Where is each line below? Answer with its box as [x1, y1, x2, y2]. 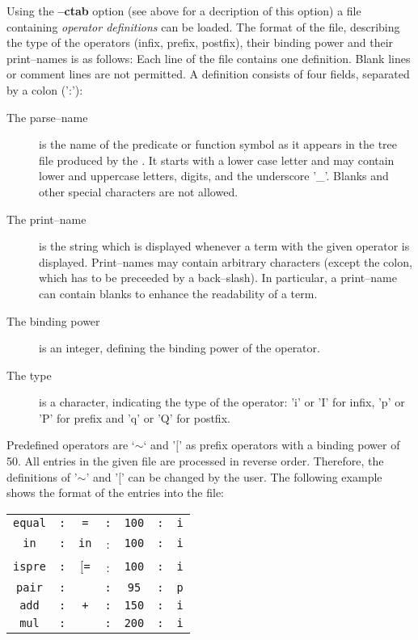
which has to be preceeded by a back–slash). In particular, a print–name [39, 269, 397, 286]
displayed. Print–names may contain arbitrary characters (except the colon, [39, 253, 412, 270]
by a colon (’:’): [6, 81, 83, 98]
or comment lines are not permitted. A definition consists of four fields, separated [6, 65, 410, 82]
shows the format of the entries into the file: [6, 484, 225, 501]
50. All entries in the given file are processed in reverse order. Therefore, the [6, 453, 384, 469]
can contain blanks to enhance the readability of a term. [39, 284, 318, 301]
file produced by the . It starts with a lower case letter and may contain [39, 151, 395, 168]
